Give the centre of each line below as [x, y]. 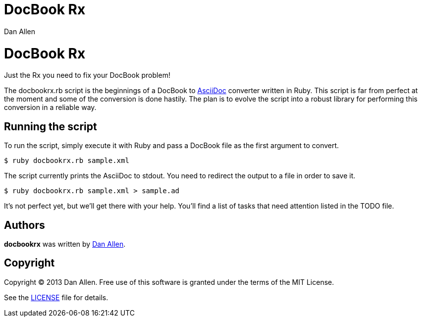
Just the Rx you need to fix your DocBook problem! [87, 75]
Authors [25, 225]
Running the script [51, 126]
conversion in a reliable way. [50, 107]
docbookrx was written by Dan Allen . [65, 244]
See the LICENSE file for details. [56, 297]
